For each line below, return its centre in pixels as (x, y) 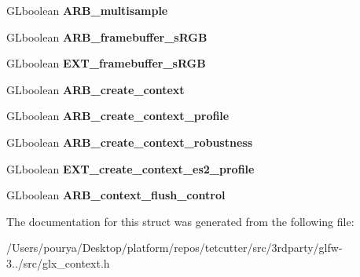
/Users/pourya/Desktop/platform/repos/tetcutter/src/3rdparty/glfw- (174, 248)
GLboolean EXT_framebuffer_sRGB (106, 63)
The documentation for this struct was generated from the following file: (180, 221)
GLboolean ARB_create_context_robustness (130, 142)
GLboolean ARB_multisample (87, 10)
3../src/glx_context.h (58, 262)
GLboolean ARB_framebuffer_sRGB (107, 36)
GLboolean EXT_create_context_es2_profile (130, 168)
